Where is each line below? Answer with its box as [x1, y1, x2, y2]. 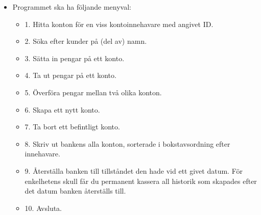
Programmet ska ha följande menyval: [12, 2, 131, 12]
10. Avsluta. [25, 202, 62, 213]
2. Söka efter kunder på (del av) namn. [25, 36, 147, 46]
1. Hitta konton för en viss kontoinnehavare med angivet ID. [25, 18, 213, 29]
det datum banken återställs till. [25, 185, 126, 196]
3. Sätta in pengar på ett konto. [25, 52, 125, 63]
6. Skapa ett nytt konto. [25, 104, 100, 115]
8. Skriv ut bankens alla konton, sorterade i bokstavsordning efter [25, 138, 230, 149]
